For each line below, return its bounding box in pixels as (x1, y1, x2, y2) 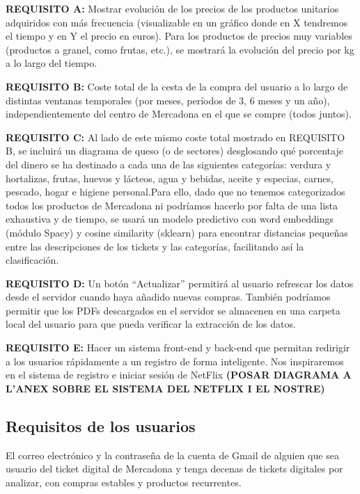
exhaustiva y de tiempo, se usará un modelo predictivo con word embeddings (6, 212, 334, 226)
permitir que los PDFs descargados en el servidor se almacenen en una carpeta (6, 303, 341, 317)
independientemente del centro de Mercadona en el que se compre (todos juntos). (6, 106, 352, 121)
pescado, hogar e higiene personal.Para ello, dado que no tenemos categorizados (6, 184, 345, 199)
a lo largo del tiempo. (6, 56, 97, 70)
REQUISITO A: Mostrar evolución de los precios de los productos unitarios (6, 1, 339, 15)
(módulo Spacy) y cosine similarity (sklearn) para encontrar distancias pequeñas (6, 225, 348, 239)
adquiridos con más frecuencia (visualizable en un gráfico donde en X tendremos (6, 15, 348, 29)
